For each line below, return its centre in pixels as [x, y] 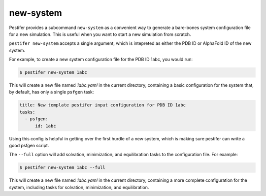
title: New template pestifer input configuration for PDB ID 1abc [103, 105]
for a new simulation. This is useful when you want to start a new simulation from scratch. [100, 34]
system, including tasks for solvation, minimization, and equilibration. [79, 187]
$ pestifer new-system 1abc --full [62, 168]
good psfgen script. [29, 146]
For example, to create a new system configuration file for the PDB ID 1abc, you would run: [101, 60]
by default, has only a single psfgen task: [51, 92]
